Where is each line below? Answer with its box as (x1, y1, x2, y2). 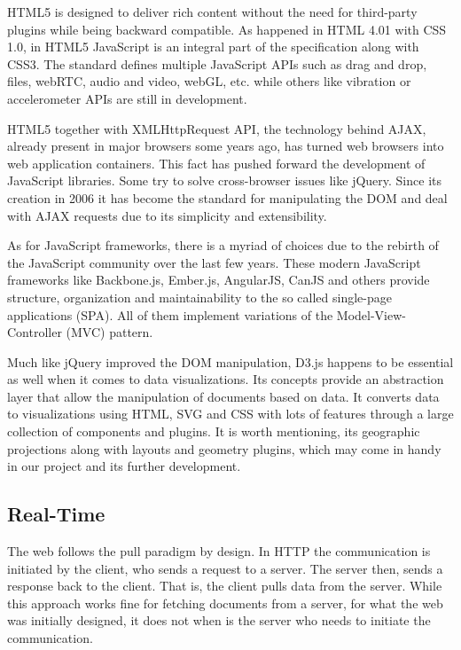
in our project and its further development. (7, 457, 241, 475)
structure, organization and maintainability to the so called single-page (7, 287, 392, 306)
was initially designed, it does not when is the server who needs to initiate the (7, 611, 431, 630)
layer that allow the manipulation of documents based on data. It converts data (7, 387, 440, 405)
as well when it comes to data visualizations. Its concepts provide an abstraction (7, 370, 444, 388)
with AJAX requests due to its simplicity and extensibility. (7, 206, 327, 224)
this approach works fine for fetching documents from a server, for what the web (7, 593, 443, 612)
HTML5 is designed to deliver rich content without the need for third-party (7, 3, 418, 20)
